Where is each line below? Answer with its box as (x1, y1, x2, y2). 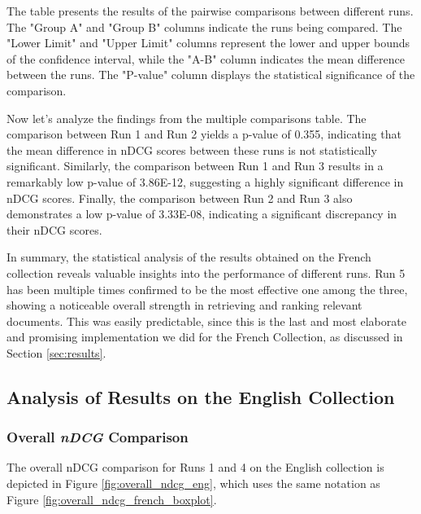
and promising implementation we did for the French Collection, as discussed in (7, 328, 403, 345)
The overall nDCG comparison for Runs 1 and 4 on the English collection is (7, 459, 384, 476)
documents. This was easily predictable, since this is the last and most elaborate (7, 312, 406, 329)
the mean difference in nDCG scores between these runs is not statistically (7, 141, 377, 158)
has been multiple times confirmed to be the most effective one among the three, (7, 280, 408, 297)
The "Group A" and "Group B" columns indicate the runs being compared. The (7, 18, 402, 35)
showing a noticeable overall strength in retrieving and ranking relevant (7, 297, 362, 314)
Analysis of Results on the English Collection (7, 384, 395, 409)
